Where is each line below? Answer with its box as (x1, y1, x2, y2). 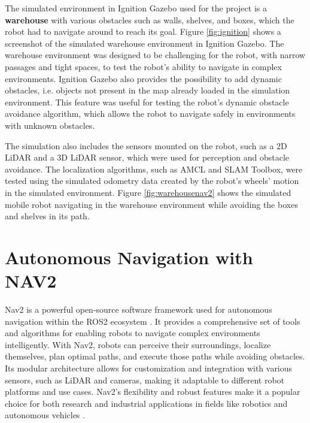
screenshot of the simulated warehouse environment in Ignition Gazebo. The (5, 37, 284, 49)
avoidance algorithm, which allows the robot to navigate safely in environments (5, 107, 296, 120)
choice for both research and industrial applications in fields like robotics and (5, 397, 288, 409)
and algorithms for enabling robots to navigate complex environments (5, 327, 260, 339)
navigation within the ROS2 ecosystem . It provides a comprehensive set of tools (5, 315, 300, 327)
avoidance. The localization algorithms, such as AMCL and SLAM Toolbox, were (5, 162, 303, 175)
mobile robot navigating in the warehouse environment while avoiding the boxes (5, 198, 298, 210)
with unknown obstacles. (5, 119, 95, 131)
